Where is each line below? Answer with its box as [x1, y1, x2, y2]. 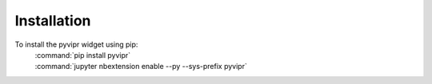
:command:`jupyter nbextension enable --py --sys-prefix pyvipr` [34, 62, 247, 71]
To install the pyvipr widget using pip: [14, 40, 138, 49]
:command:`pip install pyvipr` [34, 50, 131, 59]
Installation [14, 12, 91, 29]
